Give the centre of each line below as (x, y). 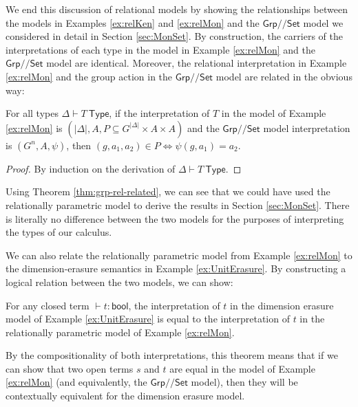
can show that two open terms (70, 368)
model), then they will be (244, 382)
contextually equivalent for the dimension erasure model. (125, 396)
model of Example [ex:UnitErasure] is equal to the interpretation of (148, 319)
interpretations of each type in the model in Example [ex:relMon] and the (160, 49)
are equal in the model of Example (242, 368)
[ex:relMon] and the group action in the (89, 76)
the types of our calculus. (59, 232)
